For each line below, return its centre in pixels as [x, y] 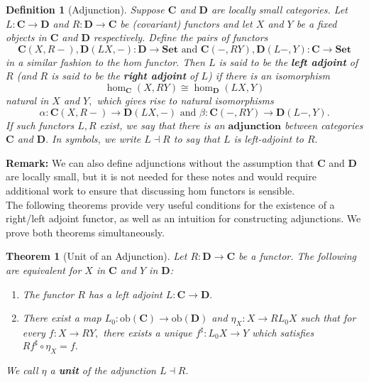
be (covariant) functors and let [186, 23]
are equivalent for [44, 269]
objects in [26, 37]
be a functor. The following [297, 256]
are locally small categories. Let [279, 9]
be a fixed [316, 23]
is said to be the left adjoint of [288, 61]
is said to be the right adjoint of [125, 76]
